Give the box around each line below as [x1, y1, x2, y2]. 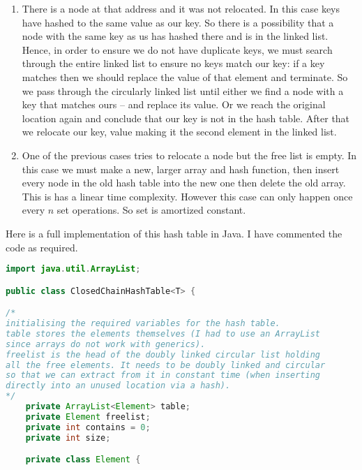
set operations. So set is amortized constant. [56, 203, 246, 217]
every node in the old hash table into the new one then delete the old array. [22, 175, 346, 190]
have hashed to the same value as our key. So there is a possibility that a [22, 15, 334, 29]
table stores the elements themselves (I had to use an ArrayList [6, 328, 321, 339]
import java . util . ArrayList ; [6, 264, 141, 274]
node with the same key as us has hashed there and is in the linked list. [22, 29, 329, 43]
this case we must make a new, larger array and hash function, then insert [22, 161, 340, 176]
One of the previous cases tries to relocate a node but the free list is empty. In [22, 147, 357, 162]
